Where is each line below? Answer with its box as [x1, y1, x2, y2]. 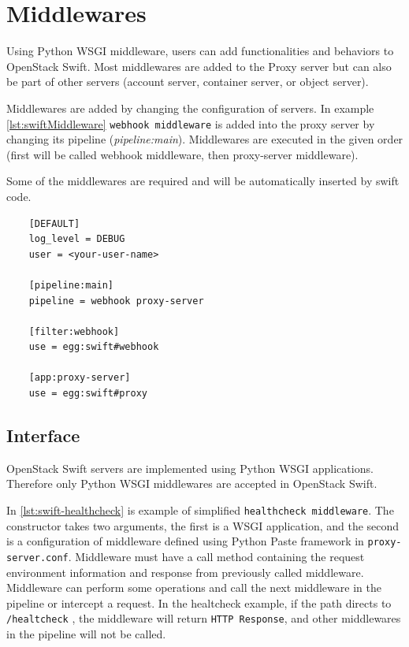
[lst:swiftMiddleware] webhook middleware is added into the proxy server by [6, 115, 375, 132]
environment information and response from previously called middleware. [6, 563, 364, 580]
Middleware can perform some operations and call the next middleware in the [6, 579, 381, 596]
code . [6, 188, 32, 204]
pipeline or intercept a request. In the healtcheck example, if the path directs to [6, 594, 392, 611]
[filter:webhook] [28, 325, 120, 337]
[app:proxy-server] [28, 372, 131, 384]
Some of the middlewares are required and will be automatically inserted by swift [6, 173, 400, 189]
